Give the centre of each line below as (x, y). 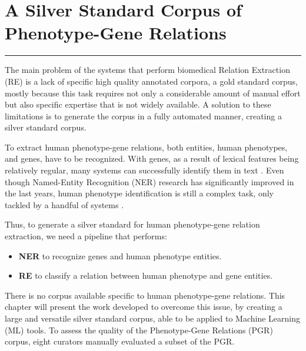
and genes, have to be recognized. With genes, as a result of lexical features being (152, 158)
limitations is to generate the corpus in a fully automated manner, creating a (143, 116)
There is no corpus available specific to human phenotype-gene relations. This (145, 295)
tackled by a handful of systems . (64, 204)
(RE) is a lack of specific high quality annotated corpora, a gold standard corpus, (151, 81)
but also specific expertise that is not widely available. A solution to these (138, 104)
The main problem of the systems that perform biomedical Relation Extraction (147, 70)
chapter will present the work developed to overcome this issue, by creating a (144, 307)
